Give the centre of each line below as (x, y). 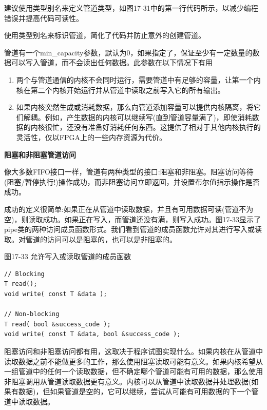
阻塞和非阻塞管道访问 (40, 154)
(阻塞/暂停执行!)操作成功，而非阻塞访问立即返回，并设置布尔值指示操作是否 (132, 181)
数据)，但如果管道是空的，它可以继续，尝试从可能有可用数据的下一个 (135, 391)
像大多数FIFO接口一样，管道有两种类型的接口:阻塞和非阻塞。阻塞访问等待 (129, 172)
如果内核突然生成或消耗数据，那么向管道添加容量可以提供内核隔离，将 (135, 107)
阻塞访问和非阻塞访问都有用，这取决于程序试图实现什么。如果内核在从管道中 (133, 351)
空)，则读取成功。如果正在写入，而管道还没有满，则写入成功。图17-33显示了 (133, 219)
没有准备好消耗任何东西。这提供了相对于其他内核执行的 (167, 127)
